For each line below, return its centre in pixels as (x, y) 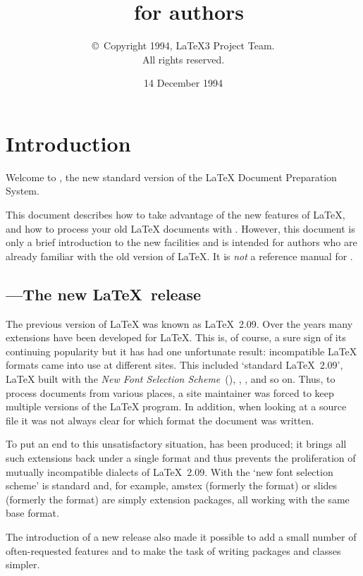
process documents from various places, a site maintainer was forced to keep (170, 392)
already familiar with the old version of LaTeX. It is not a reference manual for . (179, 256)
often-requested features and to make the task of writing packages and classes (173, 550)
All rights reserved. (183, 59)
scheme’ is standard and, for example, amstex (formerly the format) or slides (172, 485)
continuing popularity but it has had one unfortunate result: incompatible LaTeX (181, 351)
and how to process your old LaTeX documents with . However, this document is (180, 228)
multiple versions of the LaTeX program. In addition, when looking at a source (176, 406)
